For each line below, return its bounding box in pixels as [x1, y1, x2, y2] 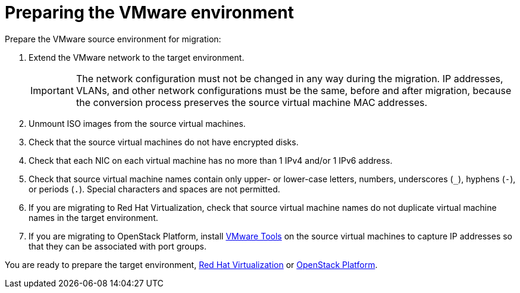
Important [30, 84, 74, 96]
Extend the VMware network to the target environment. [29, 52, 245, 63]
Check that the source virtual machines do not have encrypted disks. [29, 136, 299, 147]
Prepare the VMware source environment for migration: [5, 33, 221, 44]
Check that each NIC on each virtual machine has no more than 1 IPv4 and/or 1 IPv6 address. [29, 155, 393, 166]
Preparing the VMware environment [5, 2, 294, 23]
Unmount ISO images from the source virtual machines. [29, 118, 246, 129]
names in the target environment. [29, 212, 158, 223]
